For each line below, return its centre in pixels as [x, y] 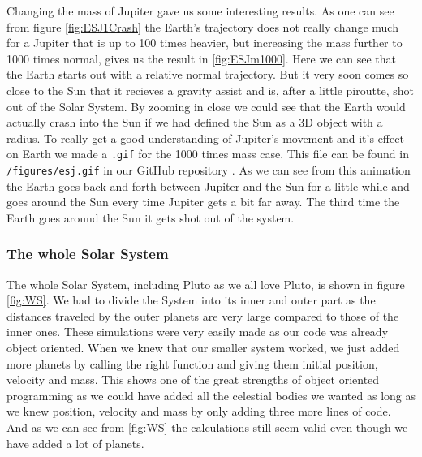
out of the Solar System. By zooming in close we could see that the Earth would [206, 106]
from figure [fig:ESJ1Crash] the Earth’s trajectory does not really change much [202, 26]
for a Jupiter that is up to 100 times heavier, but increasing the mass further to [205, 43]
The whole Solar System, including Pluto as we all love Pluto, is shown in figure [206, 284]
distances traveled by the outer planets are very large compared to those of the [203, 315]
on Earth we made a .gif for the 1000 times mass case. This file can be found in [208, 154]
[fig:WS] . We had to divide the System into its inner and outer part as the [191, 300]
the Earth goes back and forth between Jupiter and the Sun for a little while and [208, 185]
